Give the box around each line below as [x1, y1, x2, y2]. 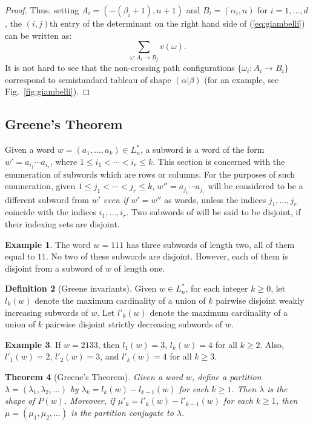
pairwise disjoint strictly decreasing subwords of [45, 318, 223, 330]
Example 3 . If [5, 338, 61, 350]
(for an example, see [204, 73, 279, 85]
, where [50, 155, 77, 167]
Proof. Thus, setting [5, 4, 79, 16]
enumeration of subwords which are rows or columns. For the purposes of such [5, 167, 295, 180]
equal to [5, 250, 35, 263]
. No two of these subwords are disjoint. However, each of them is [46, 250, 288, 263]
